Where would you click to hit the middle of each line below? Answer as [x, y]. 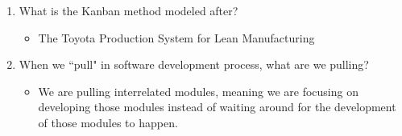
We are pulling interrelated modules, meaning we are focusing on [198, 91]
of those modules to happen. [108, 122]
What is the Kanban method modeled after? [128, 10]
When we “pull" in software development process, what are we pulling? [194, 64]
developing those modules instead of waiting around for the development [217, 107]
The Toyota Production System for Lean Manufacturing [176, 37]
